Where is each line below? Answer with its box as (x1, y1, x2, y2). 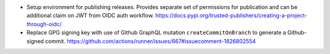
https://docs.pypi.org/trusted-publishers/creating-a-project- (155, 12, 307, 19)
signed (26, 37, 44, 45)
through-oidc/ (26, 20, 62, 27)
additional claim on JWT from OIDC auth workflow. (26, 12, 154, 19)
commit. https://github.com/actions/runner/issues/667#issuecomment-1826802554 (45, 37, 256, 45)
